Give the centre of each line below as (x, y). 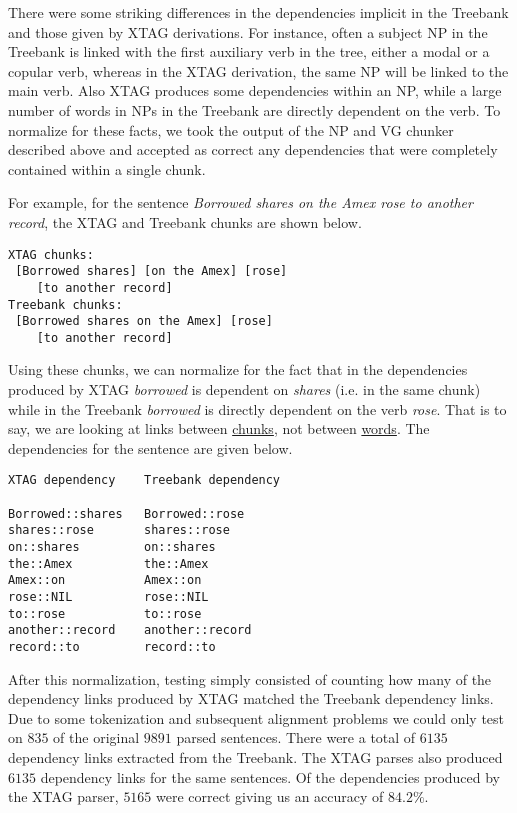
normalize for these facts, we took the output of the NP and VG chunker (231, 129)
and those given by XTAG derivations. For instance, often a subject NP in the (248, 31)
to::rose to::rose (105, 613)
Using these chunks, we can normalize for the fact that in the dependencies (238, 369)
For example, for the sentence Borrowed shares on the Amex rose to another (240, 202)
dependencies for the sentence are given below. (150, 447)
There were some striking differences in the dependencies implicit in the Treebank (258, 12)
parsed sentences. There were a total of (296, 737)
